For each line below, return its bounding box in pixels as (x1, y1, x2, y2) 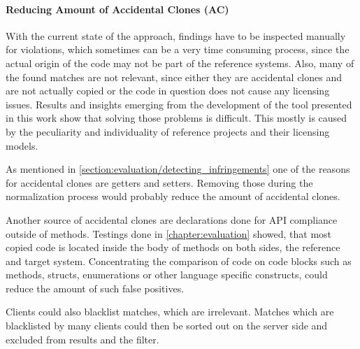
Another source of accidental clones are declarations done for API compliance (6, 212, 338, 227)
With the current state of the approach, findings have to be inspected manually (6, 28, 346, 43)
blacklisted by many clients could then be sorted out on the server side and (6, 318, 328, 333)
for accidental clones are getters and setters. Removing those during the (6, 175, 313, 190)
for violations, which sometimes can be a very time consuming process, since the (6, 42, 350, 57)
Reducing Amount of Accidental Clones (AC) (6, 1, 229, 16)
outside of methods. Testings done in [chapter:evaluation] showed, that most (6, 226, 332, 241)
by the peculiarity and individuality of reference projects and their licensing (6, 124, 330, 138)
